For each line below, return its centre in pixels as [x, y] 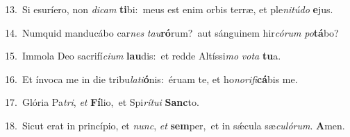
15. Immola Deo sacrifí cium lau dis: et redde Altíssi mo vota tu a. [143, 56]
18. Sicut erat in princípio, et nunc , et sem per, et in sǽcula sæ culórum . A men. [175, 125]
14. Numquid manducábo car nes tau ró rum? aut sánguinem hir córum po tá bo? [172, 32]
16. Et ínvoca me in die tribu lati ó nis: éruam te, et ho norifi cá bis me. [151, 79]
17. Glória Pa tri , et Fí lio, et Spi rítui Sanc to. [102, 102]
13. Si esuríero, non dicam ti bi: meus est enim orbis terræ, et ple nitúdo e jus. [169, 9]
